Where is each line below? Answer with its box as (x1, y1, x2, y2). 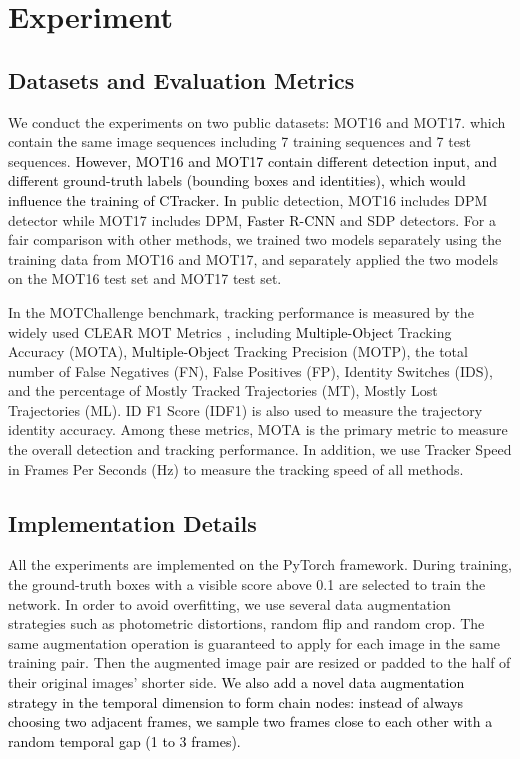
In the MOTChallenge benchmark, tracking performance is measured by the (8, 301, 474, 322)
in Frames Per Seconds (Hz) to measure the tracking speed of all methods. (8, 458, 464, 479)
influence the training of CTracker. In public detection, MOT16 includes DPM (8, 189, 488, 210)
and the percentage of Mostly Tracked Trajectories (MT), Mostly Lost (8, 380, 438, 401)
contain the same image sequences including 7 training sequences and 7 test (8, 131, 471, 152)
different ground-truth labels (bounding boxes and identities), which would (8, 170, 466, 191)
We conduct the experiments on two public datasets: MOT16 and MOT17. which (8, 111, 506, 132)
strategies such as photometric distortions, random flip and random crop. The (8, 613, 485, 634)
